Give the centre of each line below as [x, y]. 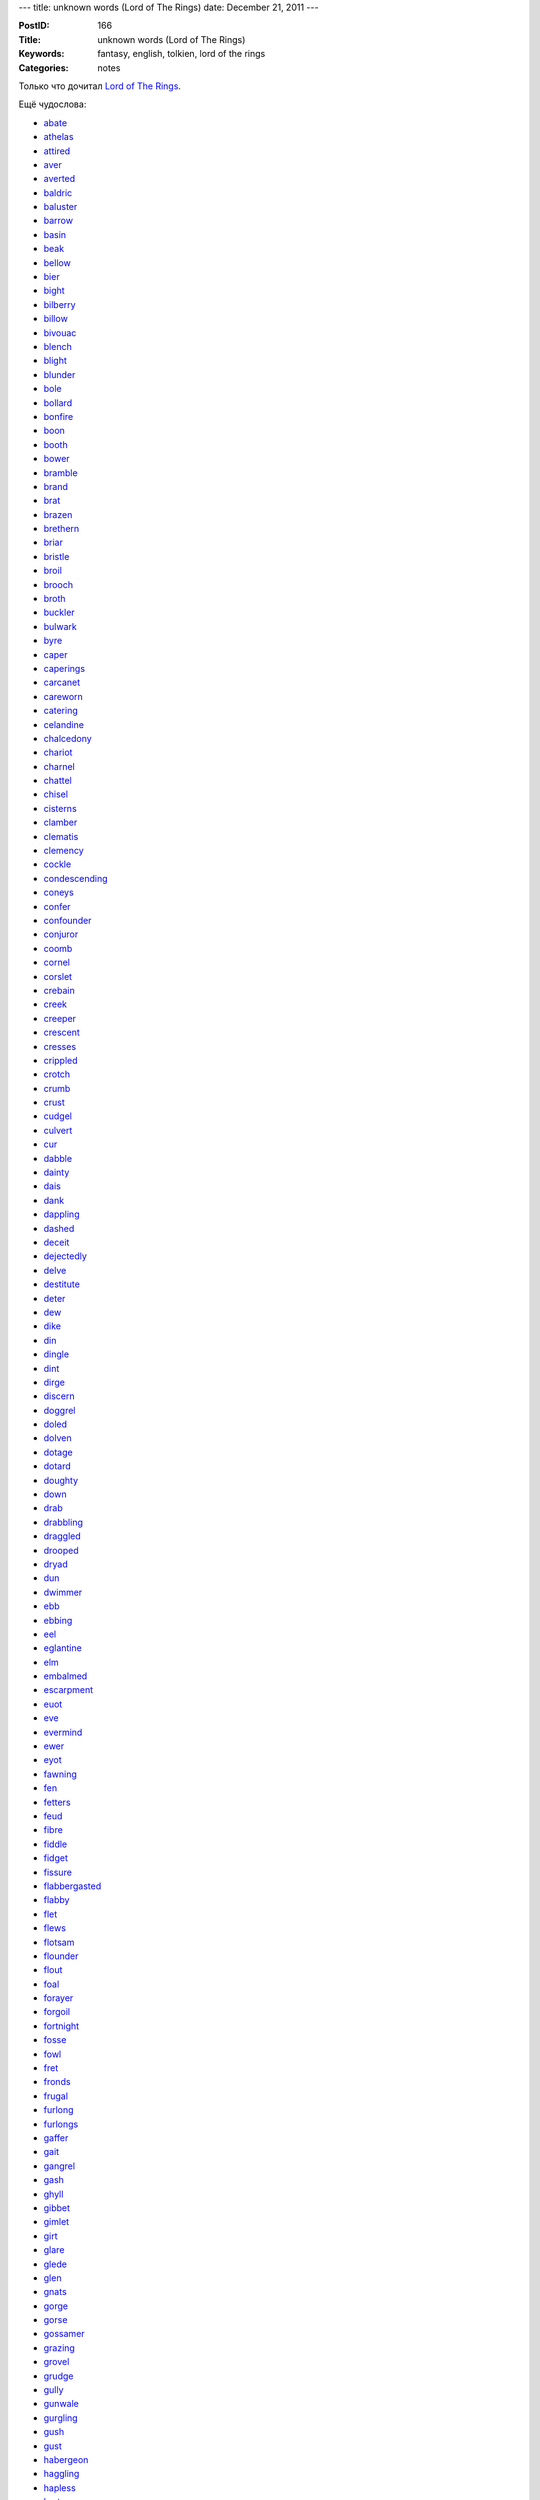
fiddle [55, 1844]
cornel [56, 962]
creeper [60, 1018]
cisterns [60, 808]
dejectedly [65, 1256]
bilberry [59, 304]
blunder [59, 374]
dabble [58, 1158]
